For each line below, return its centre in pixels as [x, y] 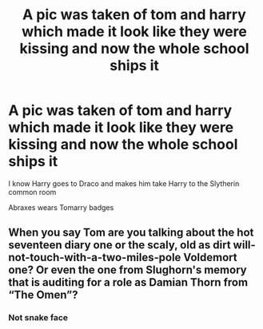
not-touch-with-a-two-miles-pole [95, 258]
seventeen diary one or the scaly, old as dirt [120, 245]
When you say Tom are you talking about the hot [131, 233]
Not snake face [38, 318]
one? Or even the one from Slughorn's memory [128, 270]
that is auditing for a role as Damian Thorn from [128, 282]
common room [32, 192]
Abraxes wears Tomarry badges [61, 207]
